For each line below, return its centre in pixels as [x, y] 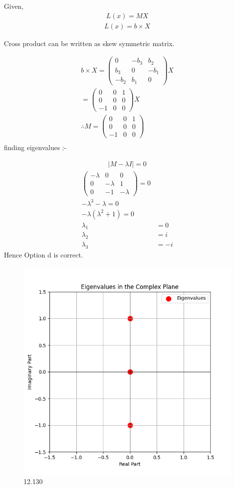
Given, [14, 6]
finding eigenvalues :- [35, 147]
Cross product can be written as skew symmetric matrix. [89, 43]
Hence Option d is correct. [44, 255]
